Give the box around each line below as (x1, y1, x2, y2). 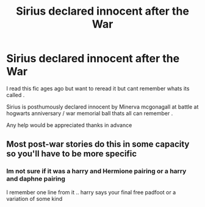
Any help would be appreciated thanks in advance (6, 121, 132, 129)
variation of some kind (6, 195, 63, 202)
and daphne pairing (6, 175, 66, 183)
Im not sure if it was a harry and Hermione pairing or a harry (6, 167, 187, 175)
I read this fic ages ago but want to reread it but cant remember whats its (6, 84, 190, 92)
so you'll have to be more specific (6, 148, 137, 159)
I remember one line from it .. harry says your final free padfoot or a (6, 188, 176, 196)
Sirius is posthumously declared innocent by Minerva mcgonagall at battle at (6, 103, 199, 111)
